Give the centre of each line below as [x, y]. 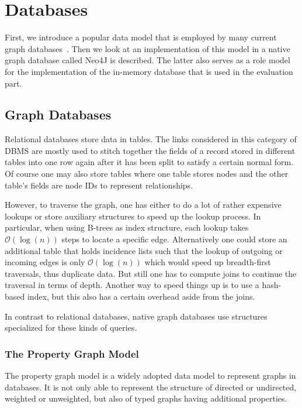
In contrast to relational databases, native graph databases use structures [136, 316]
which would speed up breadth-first [208, 262]
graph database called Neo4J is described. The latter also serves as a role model [147, 60]
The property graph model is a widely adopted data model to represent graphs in [150, 376]
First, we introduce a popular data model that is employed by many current [141, 37]
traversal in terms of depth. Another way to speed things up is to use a [132, 285]
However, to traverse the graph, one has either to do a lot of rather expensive [143, 205]
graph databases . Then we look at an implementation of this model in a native [147, 48]
